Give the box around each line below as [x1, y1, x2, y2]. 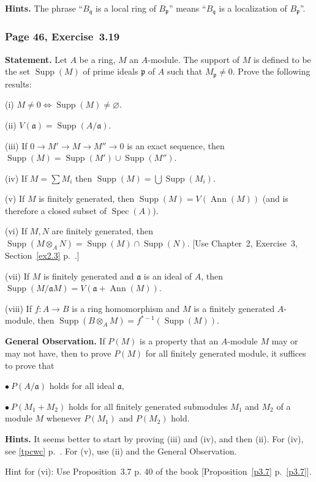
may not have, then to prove [5, 347, 111, 360]
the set [5, 65, 31, 78]
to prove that [5, 358, 55, 371]
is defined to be [254, 53, 311, 65]
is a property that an [140, 335, 219, 347]
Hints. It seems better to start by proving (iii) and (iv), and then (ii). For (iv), [5, 432, 304, 445]
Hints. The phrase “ [5, 2, 83, 14]
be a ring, [79, 53, 116, 65]
